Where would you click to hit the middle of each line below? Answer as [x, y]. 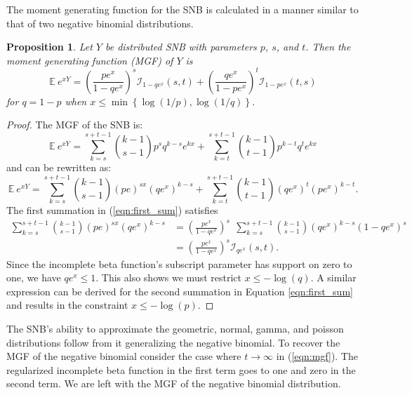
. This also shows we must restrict [169, 277]
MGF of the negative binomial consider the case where [124, 356]
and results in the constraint [67, 305]
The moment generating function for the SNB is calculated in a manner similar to [182, 9]
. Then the [328, 47]
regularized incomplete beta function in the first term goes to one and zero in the [181, 369]
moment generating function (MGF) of [90, 60]
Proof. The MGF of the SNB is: [75, 125]
